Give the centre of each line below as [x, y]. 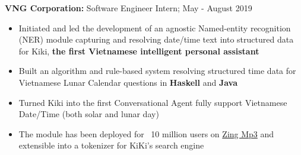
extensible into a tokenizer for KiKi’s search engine [111, 145]
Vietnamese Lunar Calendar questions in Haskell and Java [128, 82]
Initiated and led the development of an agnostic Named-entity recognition [155, 28]
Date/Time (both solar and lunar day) [89, 114]
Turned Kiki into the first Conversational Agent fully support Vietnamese [153, 102]
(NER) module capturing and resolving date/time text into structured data [156, 39]
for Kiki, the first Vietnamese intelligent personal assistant [139, 51]
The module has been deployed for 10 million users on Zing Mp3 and [146, 133]
